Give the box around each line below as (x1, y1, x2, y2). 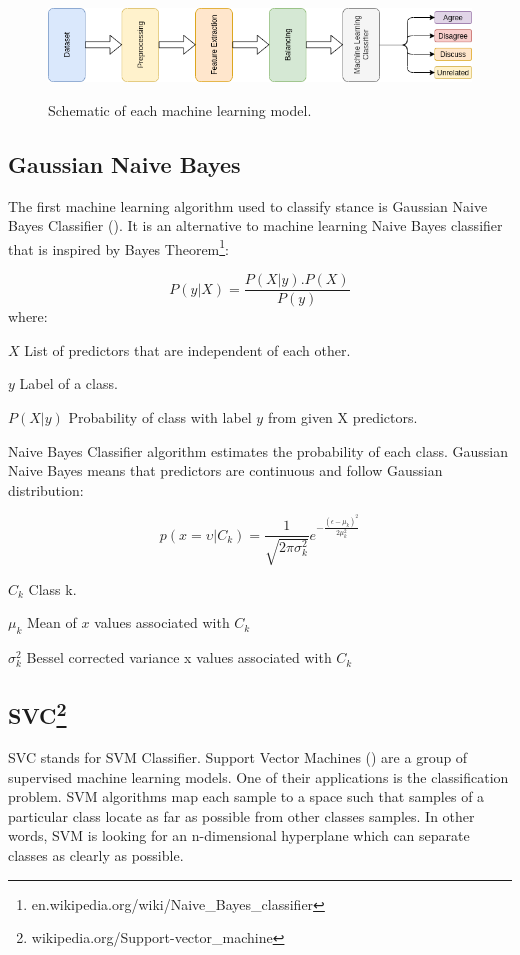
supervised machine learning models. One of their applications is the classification (8, 766, 509, 787)
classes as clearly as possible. (8, 844, 184, 865)
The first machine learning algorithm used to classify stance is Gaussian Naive (8, 195, 488, 216)
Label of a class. (19, 373, 118, 394)
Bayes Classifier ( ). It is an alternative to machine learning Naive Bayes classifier (8, 215, 503, 236)
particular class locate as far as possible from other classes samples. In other (8, 805, 475, 826)
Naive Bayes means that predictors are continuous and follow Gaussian (8, 460, 443, 481)
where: (8, 306, 48, 327)
